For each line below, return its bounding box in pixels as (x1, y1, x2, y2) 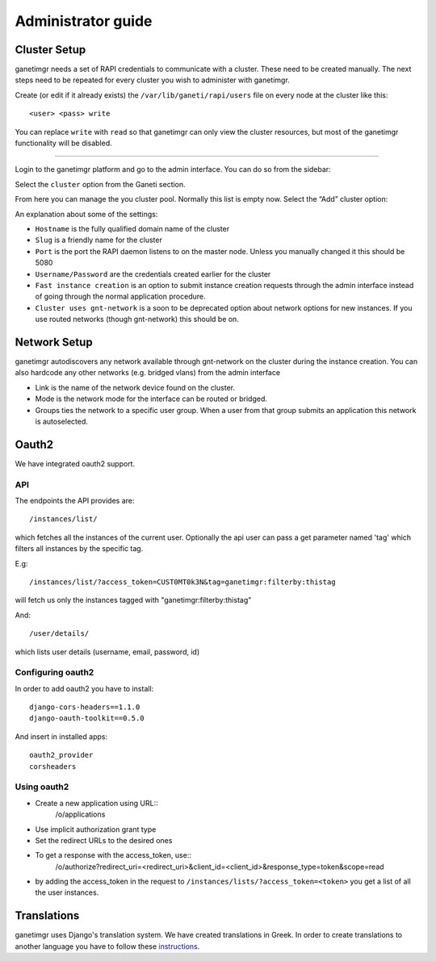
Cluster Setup (15, 43, 86, 56)
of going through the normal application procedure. (35, 291, 206, 302)
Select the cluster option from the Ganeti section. (15, 179, 186, 189)
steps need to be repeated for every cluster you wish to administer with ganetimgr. (15, 75, 290, 85)
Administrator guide (15, 12, 153, 30)
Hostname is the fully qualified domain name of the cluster (35, 224, 230, 233)
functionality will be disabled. (15, 138, 112, 148)
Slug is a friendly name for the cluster (35, 235, 163, 245)
